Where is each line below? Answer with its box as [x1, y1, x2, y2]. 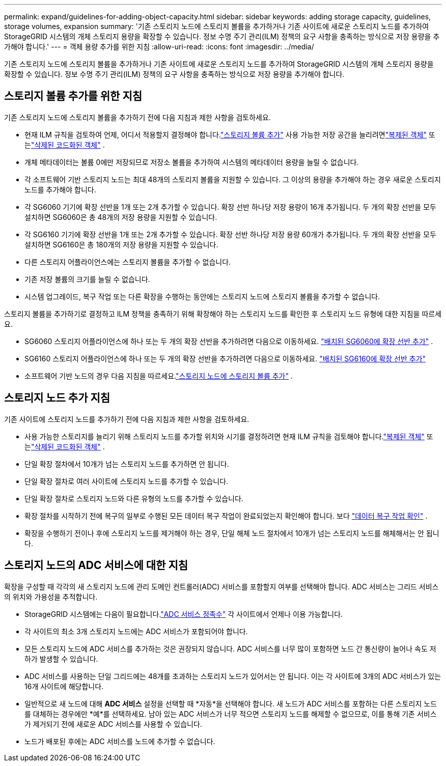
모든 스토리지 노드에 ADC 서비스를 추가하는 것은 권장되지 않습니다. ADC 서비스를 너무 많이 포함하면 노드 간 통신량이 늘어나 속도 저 [24, 644, 436, 653]
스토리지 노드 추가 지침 [4, 391, 110, 405]
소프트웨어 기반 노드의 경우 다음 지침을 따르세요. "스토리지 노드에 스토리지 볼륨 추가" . [24, 371, 293, 380]
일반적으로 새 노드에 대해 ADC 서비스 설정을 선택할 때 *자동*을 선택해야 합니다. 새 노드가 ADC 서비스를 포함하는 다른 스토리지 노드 [24, 699, 437, 708]
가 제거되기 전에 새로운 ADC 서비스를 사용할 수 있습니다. [24, 719, 202, 728]
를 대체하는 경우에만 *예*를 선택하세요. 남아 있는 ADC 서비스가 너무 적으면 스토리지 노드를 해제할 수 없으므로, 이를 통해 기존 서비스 [24, 709, 437, 718]
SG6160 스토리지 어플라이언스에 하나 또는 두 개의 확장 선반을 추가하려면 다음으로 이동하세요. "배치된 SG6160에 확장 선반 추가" [24, 354, 426, 363]
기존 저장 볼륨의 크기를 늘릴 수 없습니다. [24, 274, 150, 283]
